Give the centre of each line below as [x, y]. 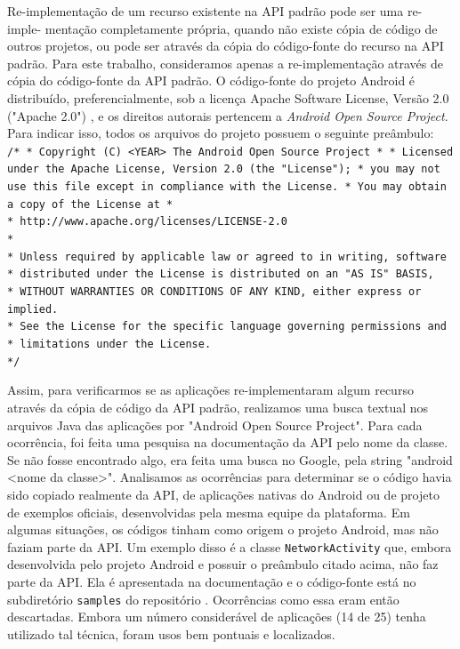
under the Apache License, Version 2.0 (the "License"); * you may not [224, 169]
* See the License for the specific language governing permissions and [227, 327]
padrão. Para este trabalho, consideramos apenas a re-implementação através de [225, 63]
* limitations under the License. [109, 345]
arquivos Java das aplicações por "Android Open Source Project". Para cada [215, 425]
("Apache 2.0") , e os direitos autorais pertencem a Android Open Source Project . [228, 115]
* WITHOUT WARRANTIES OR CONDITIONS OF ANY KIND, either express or [214, 292]
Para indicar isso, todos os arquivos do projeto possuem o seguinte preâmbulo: [221, 133]
